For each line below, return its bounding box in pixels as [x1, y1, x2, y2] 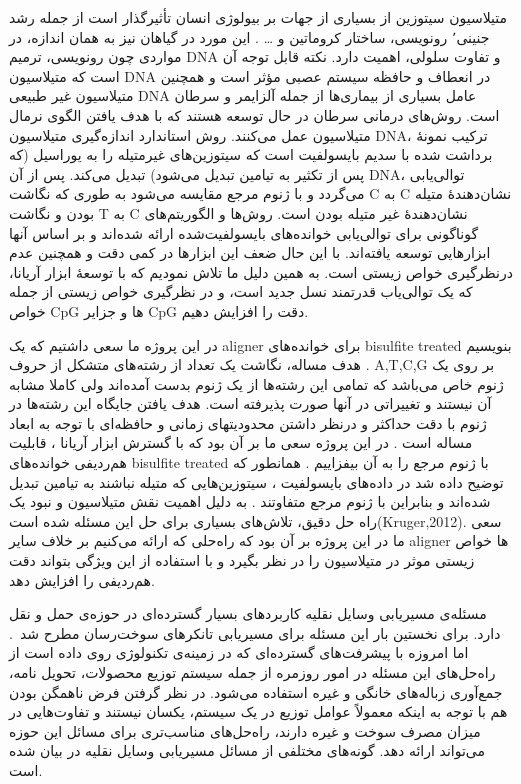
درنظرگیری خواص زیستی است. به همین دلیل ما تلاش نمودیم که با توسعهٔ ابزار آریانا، [9, 261, 513, 282]
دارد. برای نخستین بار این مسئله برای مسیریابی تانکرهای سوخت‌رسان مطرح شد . [9, 622, 501, 643]
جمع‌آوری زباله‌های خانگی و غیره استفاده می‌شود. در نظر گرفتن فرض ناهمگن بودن [9, 681, 503, 702]
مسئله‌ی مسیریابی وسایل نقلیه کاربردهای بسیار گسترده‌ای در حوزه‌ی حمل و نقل [9, 603, 487, 624]
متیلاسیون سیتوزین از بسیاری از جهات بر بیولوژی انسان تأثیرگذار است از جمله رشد [9, 7, 507, 27]
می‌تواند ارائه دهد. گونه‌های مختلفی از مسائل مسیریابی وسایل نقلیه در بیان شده [9, 740, 485, 761]
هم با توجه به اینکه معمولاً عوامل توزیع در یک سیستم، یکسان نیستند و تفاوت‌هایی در [9, 701, 508, 722]
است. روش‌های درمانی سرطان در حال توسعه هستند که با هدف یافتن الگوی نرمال [9, 104, 500, 125]
